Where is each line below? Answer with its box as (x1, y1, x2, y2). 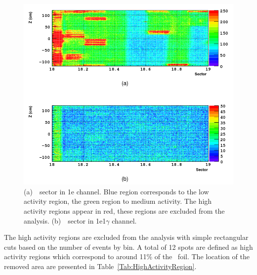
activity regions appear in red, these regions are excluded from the (24, 205, 225, 216)
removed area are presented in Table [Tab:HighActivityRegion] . (4, 261, 197, 271)
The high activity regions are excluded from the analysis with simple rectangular (4, 232, 249, 242)
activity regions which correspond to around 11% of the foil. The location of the (4, 251, 250, 262)
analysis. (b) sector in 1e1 (24, 215, 106, 226)
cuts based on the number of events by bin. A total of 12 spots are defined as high (4, 241, 253, 252)
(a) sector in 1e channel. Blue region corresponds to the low (24, 186, 209, 196)
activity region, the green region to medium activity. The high (24, 196, 212, 206)
